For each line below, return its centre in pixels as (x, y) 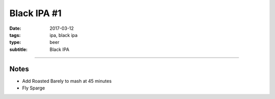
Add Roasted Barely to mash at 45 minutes (67, 81)
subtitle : (19, 49)
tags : (15, 35)
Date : (15, 28)
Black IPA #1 (36, 13)
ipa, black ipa (64, 35)
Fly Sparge (34, 88)
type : (15, 42)
